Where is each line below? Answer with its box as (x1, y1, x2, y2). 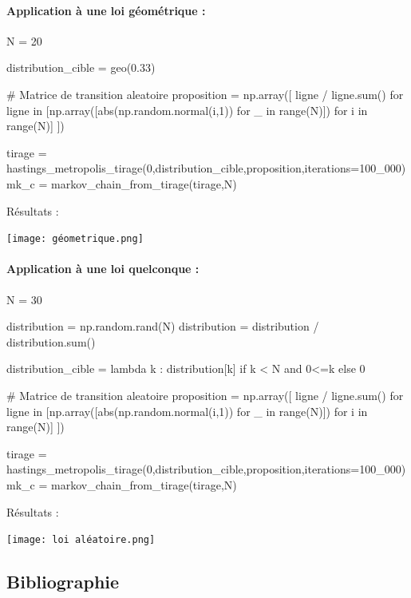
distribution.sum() (6, 333, 96, 350)
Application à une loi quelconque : (6, 260, 200, 277)
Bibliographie (6, 569, 120, 594)
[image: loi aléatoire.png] (6, 534, 156, 546)
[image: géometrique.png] (6, 233, 144, 245)
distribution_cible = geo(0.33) (6, 59, 156, 76)
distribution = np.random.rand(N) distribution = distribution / (6, 318, 319, 335)
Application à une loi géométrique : (6, 2, 206, 18)
